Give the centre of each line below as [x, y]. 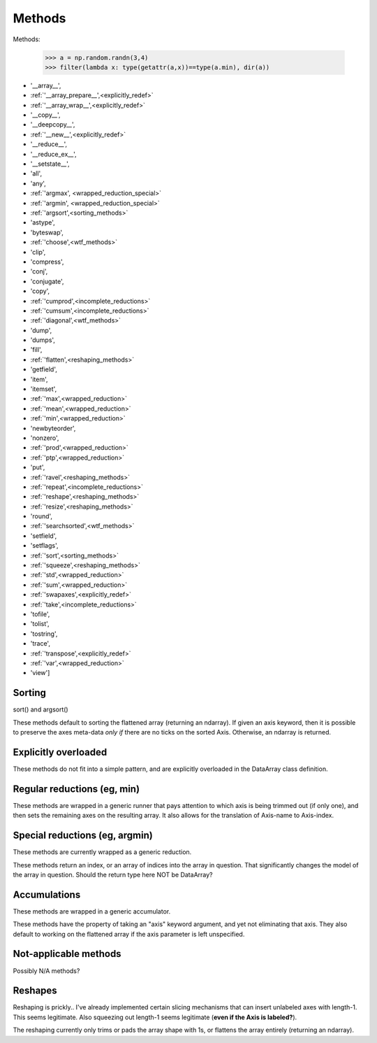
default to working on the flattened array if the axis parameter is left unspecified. [129, 934]
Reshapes [35, 991]
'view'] [40, 673]
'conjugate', [47, 281]
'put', [38, 467]
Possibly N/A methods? [46, 971]
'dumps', [43, 340]
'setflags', [44, 546]
